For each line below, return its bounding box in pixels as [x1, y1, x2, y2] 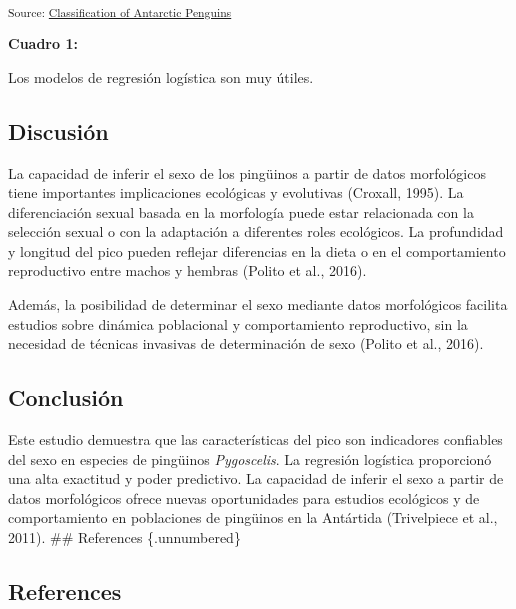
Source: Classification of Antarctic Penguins [8, 3, 232, 20]
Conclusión [8, 382, 124, 413]
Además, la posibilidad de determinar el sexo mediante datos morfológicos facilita [8, 294, 508, 315]
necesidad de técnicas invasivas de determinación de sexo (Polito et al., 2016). [8, 333, 484, 354]
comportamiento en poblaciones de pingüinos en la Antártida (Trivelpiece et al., [8, 507, 498, 528]
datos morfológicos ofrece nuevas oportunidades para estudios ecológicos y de [8, 487, 480, 508]
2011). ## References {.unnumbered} [8, 527, 241, 548]
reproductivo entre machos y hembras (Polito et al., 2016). [8, 260, 367, 281]
